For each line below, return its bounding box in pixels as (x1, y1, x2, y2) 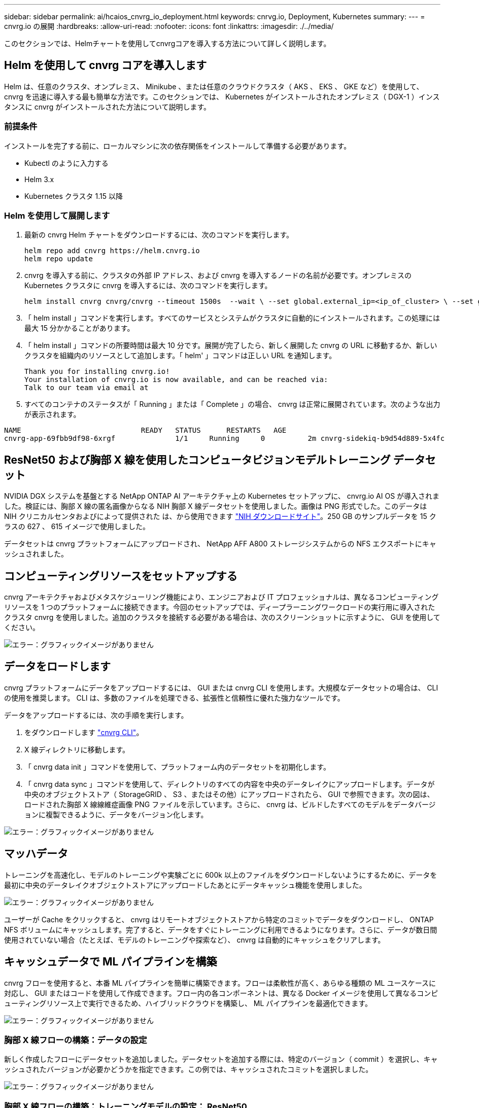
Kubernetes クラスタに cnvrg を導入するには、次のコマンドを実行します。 (24, 281, 272, 290)
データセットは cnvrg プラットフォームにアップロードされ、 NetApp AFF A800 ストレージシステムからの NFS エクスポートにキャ (4, 539, 436, 548)
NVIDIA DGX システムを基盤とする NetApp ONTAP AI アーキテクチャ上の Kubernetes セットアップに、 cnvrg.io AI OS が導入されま (4, 492, 440, 501)
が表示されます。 (24, 410, 81, 419)
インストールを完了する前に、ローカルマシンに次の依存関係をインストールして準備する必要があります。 (4, 141, 351, 150)
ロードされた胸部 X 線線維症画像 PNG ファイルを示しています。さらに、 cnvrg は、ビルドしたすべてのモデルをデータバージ (24, 800, 436, 809)
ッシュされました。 (4, 549, 68, 559)
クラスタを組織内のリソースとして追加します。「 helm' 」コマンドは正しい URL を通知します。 (24, 351, 336, 360)
